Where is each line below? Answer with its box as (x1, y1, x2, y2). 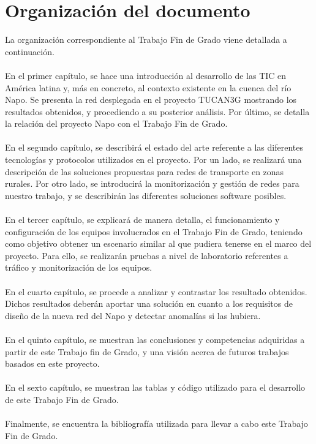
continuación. (5, 45, 55, 58)
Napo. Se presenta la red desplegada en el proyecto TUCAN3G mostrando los (5, 93, 297, 106)
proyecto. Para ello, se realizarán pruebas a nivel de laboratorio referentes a (5, 249, 288, 262)
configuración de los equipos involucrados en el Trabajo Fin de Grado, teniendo (5, 225, 303, 238)
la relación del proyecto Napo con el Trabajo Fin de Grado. (5, 117, 228, 130)
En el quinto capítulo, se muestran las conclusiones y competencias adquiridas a (5, 333, 305, 345)
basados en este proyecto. (5, 357, 100, 370)
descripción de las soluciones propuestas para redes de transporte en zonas (5, 165, 284, 178)
